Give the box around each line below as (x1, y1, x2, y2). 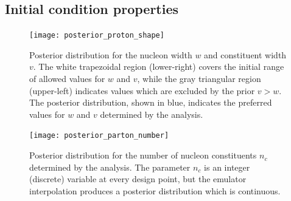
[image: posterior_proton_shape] (29, 31, 164, 40)
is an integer (204, 160, 250, 173)
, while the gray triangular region (137, 72, 261, 85)
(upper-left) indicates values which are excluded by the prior (29, 84, 255, 97)
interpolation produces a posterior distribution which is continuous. (29, 184, 281, 197)
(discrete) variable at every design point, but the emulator (29, 172, 247, 185)
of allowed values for (29, 72, 105, 85)
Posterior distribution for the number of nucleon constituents (29, 149, 257, 162)
